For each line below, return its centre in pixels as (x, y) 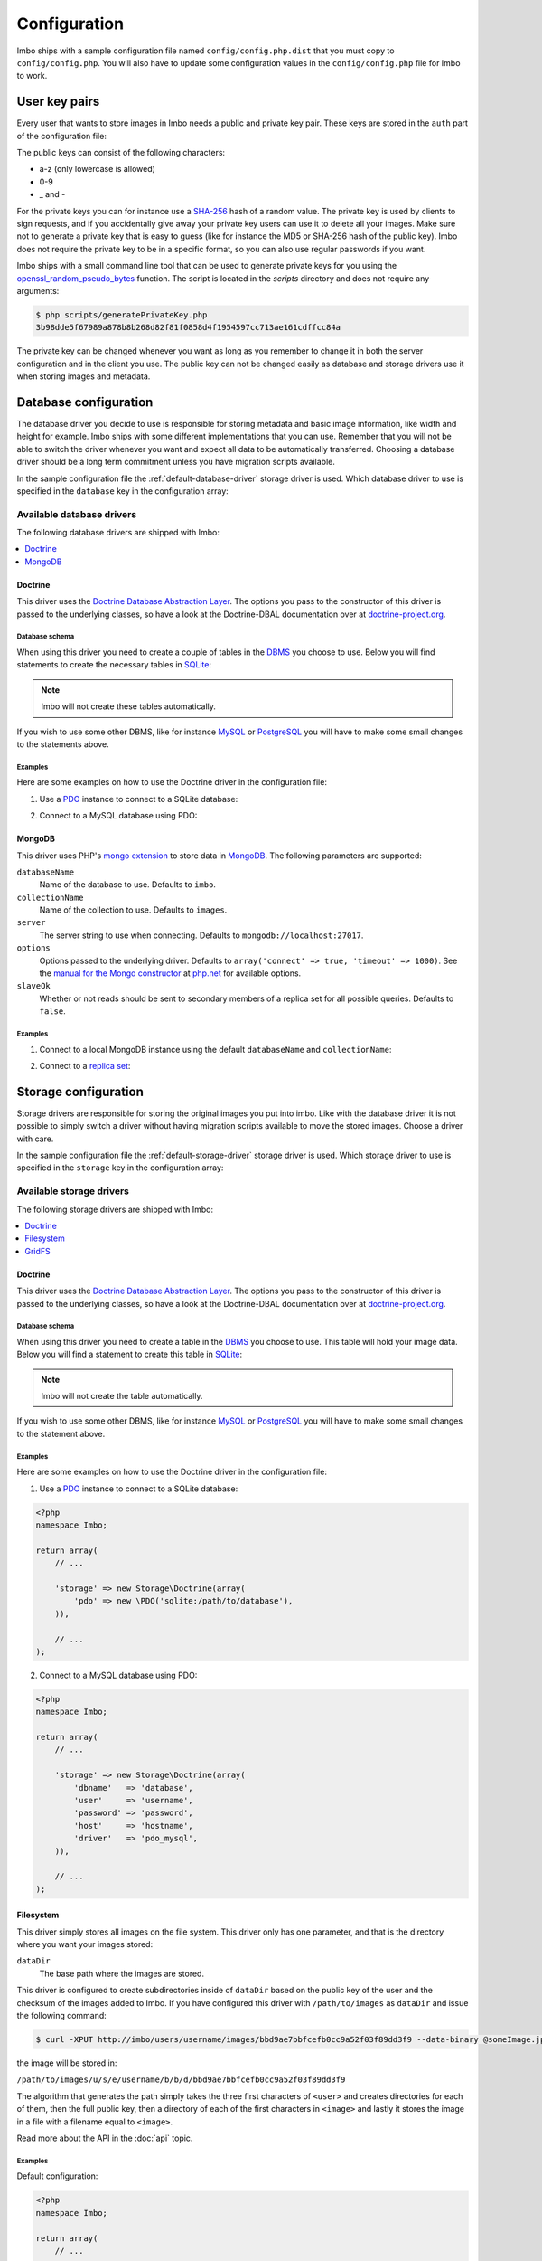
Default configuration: (57, 2176)
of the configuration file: (62, 136)
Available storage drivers (73, 1191)
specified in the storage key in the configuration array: (120, 1168)
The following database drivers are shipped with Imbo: (118, 533)
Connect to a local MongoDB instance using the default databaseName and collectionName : (215, 1049)
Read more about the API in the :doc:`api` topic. (105, 2138)
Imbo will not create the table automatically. (122, 1396)
